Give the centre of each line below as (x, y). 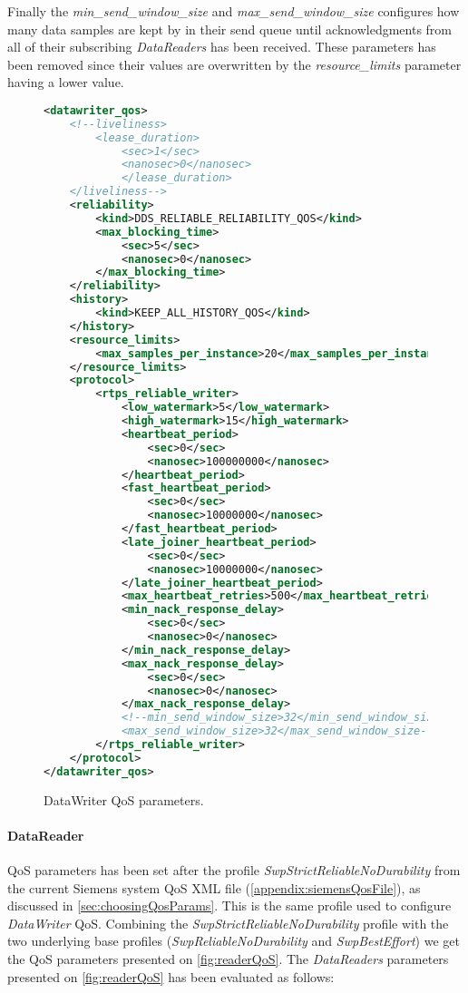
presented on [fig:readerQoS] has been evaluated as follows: (171, 976)
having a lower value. (66, 82)
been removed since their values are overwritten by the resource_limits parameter (234, 64)
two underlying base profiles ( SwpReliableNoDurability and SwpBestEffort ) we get (234, 941)
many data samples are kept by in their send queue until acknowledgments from (230, 29)
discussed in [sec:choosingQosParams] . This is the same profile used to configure (229, 905)
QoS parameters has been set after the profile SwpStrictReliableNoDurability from (234, 870)
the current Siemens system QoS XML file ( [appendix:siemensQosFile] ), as (214, 887)
